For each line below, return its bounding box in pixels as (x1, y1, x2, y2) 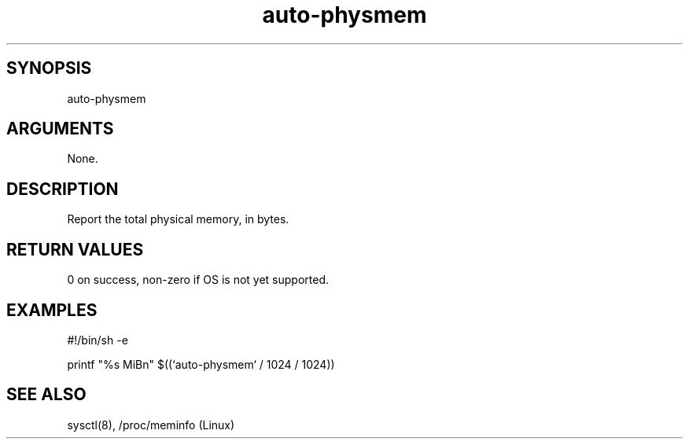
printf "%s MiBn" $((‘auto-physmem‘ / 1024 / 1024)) (67, 357, 335, 371)
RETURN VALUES (6, 239, 144, 259)
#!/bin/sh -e (67, 333, 128, 347)
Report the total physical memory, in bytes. (67, 212, 289, 226)
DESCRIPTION (6, 178, 119, 199)
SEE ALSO (6, 384, 87, 405)
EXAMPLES (6, 300, 98, 320)
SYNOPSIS (6, 58, 92, 79)
